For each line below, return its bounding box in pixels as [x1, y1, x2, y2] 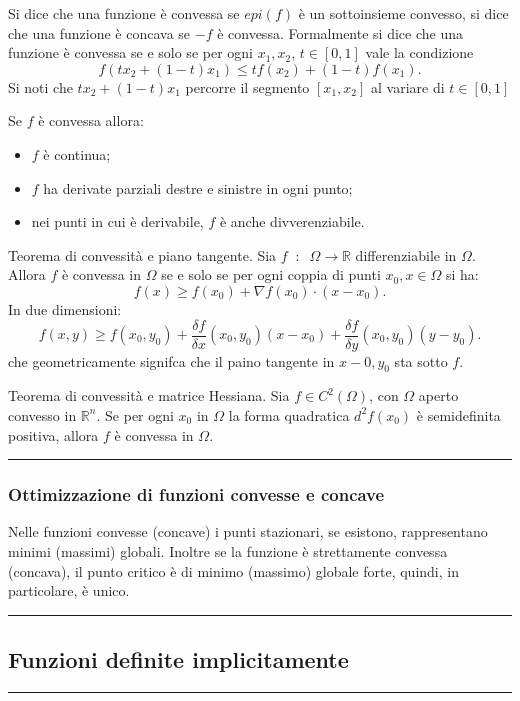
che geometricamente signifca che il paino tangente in [8, 350, 335, 371]
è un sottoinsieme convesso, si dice [298, 3, 509, 23]
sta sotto [394, 350, 448, 371]
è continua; [43, 143, 111, 164]
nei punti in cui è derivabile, [31, 211, 204, 232]
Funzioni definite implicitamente [8, 644, 349, 675]
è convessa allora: [38, 110, 144, 131]
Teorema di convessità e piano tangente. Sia [8, 244, 277, 265]
